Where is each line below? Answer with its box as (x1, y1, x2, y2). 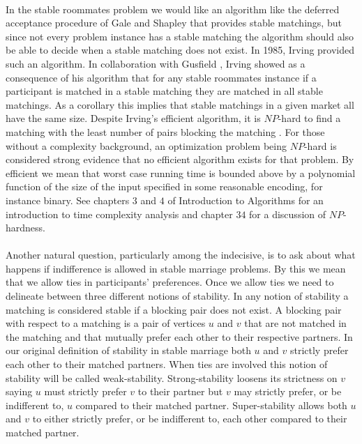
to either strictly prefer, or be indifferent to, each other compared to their (32, 411, 347, 426)
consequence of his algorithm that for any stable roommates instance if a (6, 70, 317, 84)
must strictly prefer (44, 384, 127, 399)
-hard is (303, 138, 337, 153)
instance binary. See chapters (6, 192, 130, 207)
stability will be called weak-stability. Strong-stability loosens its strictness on (6, 370, 338, 385)
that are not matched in (244, 316, 347, 330)
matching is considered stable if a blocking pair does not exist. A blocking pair (6, 302, 342, 316)
